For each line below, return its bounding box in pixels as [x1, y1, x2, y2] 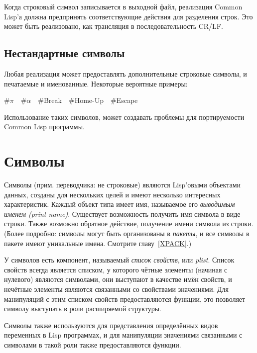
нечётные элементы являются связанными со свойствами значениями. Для [4, 284, 229, 294]
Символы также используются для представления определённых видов [4, 320, 218, 330]
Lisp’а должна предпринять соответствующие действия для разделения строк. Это [4, 11, 253, 21]
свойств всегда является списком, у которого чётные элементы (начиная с [4, 264, 228, 274]
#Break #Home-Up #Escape [38, 95, 138, 105]
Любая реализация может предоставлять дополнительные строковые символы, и [4, 68, 247, 79]
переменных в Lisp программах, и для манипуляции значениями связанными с [4, 330, 243, 340]
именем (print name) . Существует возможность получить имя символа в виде [4, 208, 241, 219]
